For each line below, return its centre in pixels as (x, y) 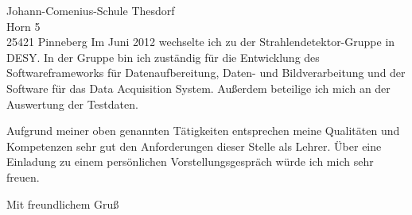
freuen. (23, 177)
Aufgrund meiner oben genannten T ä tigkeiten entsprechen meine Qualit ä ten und (203, 131)
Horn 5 (23, 26)
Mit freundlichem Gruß (63, 203)
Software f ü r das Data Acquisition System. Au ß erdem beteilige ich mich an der (198, 88)
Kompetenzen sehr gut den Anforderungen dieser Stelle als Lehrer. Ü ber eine (194, 146)
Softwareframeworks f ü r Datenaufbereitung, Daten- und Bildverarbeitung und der (206, 73)
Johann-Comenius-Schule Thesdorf (91, 10)
